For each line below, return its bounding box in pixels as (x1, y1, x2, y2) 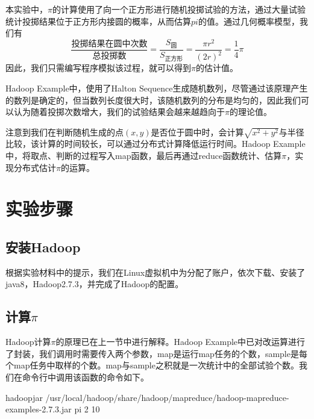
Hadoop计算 (5, 335, 51, 348)
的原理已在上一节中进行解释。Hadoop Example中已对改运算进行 (55, 335, 306, 348)
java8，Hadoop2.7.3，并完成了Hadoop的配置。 (5, 278, 184, 290)
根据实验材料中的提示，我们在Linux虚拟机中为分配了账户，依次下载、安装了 (5, 265, 306, 278)
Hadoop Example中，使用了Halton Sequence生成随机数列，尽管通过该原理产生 (5, 81, 308, 94)
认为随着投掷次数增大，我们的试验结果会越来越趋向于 (13, 105, 225, 118)
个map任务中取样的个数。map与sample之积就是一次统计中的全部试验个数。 (5, 359, 299, 371)
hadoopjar (5, 391, 43, 403)
